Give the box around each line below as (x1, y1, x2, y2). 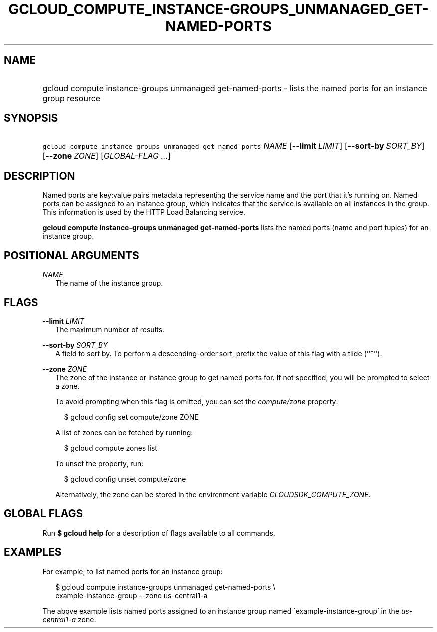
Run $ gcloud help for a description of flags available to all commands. (42, 528, 275, 537)
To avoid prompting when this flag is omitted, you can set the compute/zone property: (55, 397, 338, 406)
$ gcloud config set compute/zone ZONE (64, 412, 199, 421)
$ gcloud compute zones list (64, 443, 157, 452)
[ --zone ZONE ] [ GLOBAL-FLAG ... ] (42, 151, 171, 161)
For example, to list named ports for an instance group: (42, 567, 223, 576)
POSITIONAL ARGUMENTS (4, 249, 139, 262)
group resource (42, 93, 101, 103)
